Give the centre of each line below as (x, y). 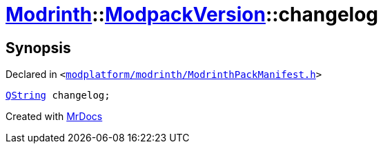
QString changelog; (58, 96)
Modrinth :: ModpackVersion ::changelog (192, 14)
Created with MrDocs (54, 117)
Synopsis (38, 48)
